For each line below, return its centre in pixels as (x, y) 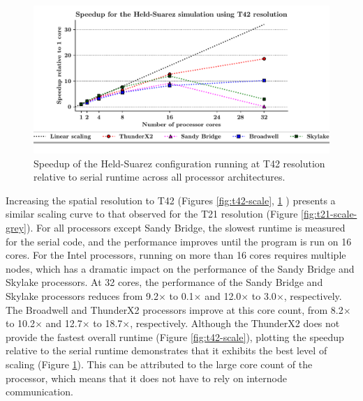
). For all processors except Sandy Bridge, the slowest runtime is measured (186, 227)
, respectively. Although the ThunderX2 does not (235, 323)
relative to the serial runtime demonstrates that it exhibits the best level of (166, 350)
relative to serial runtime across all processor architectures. (160, 177)
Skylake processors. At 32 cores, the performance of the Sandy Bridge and (164, 282)
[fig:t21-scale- (329, 214)
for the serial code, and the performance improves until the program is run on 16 (179, 241)
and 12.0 (223, 295)
